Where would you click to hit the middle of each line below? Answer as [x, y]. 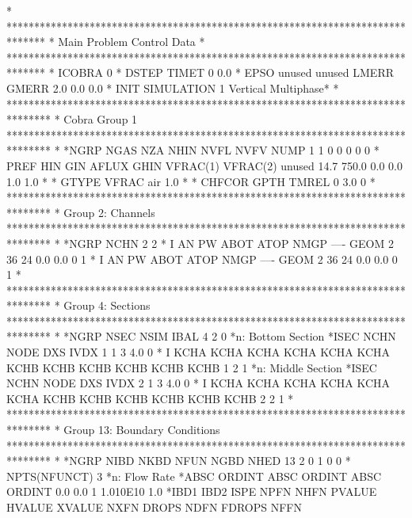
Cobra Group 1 [101, 119]
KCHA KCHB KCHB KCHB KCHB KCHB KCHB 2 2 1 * [150, 398]
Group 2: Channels [109, 212]
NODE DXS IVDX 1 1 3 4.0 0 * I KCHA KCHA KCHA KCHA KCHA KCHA [198, 352]
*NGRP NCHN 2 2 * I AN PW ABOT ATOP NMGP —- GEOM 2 [229, 243]
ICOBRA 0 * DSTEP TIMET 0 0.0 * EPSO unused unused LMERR [226, 72]
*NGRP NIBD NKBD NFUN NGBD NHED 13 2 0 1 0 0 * [207, 461]
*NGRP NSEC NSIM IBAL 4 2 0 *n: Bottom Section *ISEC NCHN [230, 336]
